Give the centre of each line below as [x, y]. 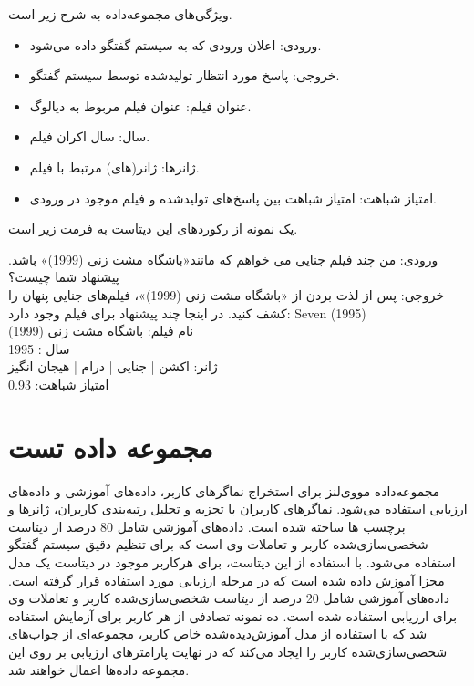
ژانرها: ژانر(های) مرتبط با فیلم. [114, 166]
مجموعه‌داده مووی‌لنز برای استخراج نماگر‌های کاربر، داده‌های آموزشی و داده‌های [224, 490]
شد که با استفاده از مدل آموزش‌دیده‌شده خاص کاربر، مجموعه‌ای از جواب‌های [218, 634]
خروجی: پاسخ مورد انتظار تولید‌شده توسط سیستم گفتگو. [185, 75]
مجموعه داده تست [111, 447]
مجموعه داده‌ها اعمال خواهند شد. [99, 669]
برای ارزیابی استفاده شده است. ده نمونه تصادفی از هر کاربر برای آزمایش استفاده [233, 615]
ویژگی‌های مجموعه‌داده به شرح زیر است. [120, 14]
